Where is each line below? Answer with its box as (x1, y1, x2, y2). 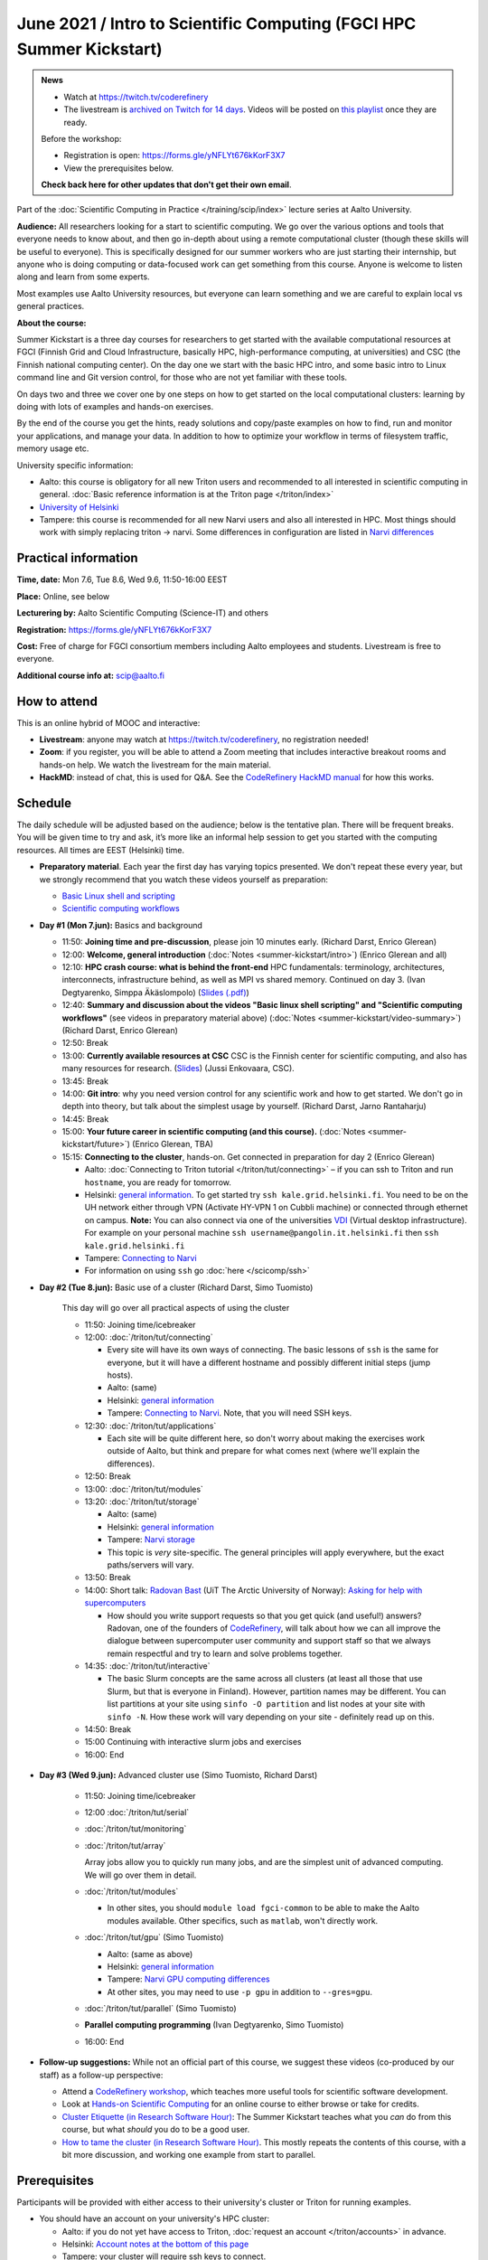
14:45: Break (61, 1113, 109, 1125)
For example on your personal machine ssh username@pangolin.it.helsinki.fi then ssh (84, 1228, 439, 1238)
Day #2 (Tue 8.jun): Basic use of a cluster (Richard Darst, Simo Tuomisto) (39, 1282, 314, 1293)
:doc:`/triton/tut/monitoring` (84, 1823, 187, 1834)
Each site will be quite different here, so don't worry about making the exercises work (107, 1433, 426, 1444)
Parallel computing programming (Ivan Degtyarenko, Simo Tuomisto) (84, 2020, 344, 2030)
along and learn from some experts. (16, 271, 150, 282)
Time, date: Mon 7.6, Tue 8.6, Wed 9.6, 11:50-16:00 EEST (16, 574, 228, 585)
